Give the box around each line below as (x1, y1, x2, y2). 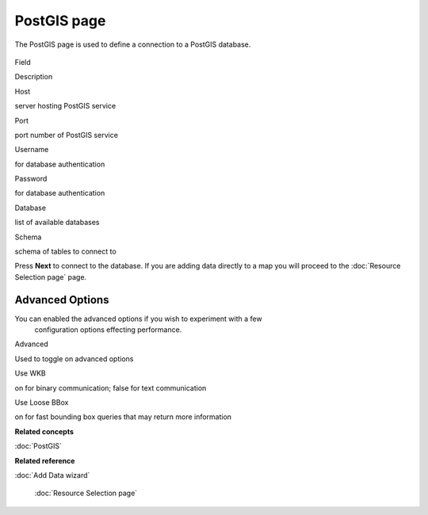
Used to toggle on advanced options (14, 353, 134, 364)
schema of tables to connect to (14, 246, 117, 257)
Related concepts (14, 426, 75, 436)
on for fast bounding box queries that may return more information (14, 412, 232, 422)
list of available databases (14, 218, 100, 227)
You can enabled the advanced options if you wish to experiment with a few (14, 314, 262, 323)
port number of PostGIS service (14, 130, 119, 139)
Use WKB (14, 368, 47, 378)
